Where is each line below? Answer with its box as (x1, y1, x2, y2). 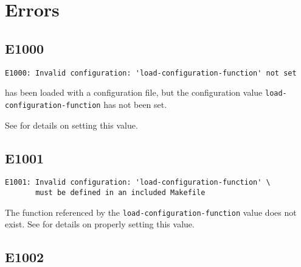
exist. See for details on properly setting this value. (5, 218, 195, 230)
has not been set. (103, 98, 167, 110)
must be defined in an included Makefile (35, 188, 206, 197)
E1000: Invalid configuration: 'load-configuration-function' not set (5, 68, 297, 77)
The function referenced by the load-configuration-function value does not (5, 205, 297, 218)
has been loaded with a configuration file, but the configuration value (5, 86, 263, 99)
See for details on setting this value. (5, 118, 138, 131)
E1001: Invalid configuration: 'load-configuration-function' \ (5, 178, 271, 187)
